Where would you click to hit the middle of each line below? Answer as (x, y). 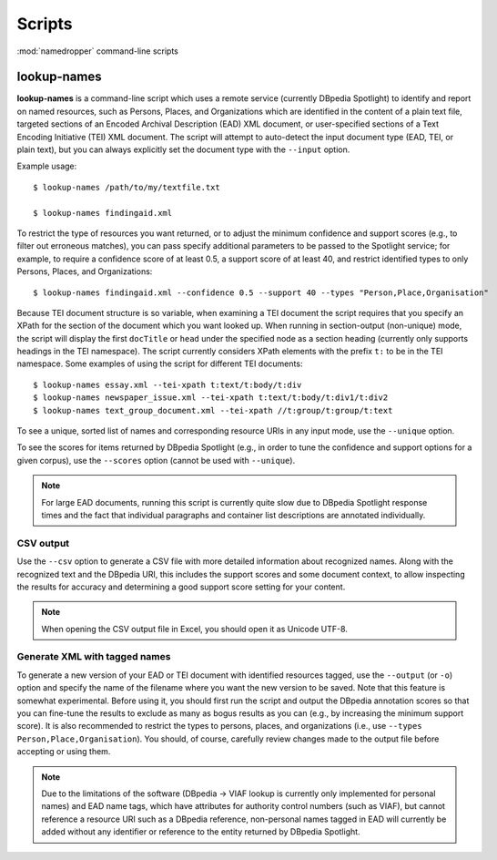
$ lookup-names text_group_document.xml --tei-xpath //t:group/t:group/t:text (213, 410)
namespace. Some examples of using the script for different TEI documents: (160, 363)
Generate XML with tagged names (94, 657)
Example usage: (47, 166)
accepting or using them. (64, 752)
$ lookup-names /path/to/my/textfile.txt (127, 187)
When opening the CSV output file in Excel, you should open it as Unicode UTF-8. (194, 629)
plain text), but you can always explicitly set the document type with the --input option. (183, 149)
